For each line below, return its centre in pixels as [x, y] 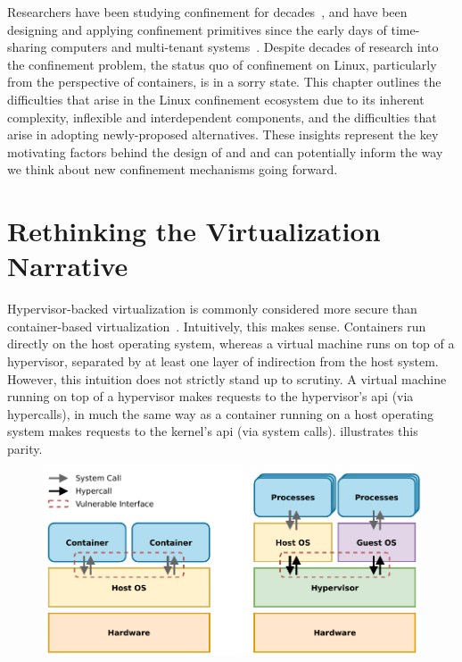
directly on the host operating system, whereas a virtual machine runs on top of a [231, 344]
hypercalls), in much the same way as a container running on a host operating [221, 413]
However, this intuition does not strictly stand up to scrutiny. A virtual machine [227, 378]
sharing [27, 47]
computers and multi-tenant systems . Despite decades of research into [245, 47]
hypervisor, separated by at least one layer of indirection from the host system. [223, 361]
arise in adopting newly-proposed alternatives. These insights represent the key [223, 134]
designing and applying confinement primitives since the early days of [197, 29]
